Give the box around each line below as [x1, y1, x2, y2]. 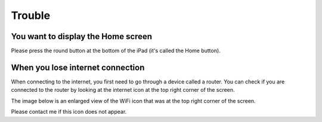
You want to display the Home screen [11, 31, 152, 41]
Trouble [11, 9, 51, 22]
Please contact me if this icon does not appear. [11, 108, 127, 115]
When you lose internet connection [11, 62, 145, 72]
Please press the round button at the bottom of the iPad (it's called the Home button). [11, 47, 221, 54]
